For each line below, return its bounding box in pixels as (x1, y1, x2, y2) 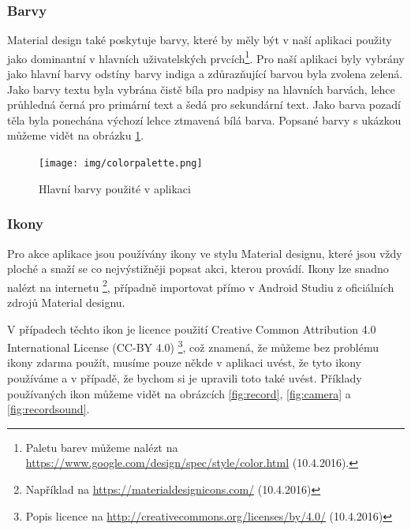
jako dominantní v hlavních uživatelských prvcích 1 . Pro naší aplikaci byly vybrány (7, 47, 405, 66)
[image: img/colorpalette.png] (39, 158, 203, 170)
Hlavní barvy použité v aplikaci (39, 180, 191, 196)
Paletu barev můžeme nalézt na (25, 439, 178, 455)
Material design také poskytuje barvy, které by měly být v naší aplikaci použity (7, 32, 392, 48)
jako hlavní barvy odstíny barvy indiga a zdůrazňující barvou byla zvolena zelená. (7, 65, 403, 82)
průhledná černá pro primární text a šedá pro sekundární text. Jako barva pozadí (7, 96, 401, 113)
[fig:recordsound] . (7, 401, 90, 417)
